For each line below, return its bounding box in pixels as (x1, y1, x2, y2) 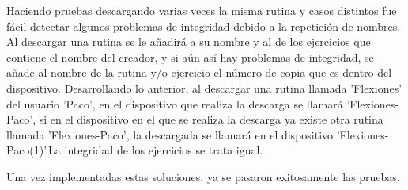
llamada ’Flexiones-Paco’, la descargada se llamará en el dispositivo (6, 126, 334, 142)
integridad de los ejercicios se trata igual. (64, 142, 263, 158)
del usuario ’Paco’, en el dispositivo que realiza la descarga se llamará (6, 95, 343, 112)
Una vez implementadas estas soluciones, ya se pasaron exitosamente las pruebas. (6, 168, 400, 184)
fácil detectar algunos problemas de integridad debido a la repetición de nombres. (6, 17, 401, 34)
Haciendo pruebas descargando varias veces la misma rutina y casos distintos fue (6, 2, 397, 18)
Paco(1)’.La (6, 142, 61, 158)
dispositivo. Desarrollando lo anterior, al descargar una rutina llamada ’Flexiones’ (6, 79, 402, 96)
